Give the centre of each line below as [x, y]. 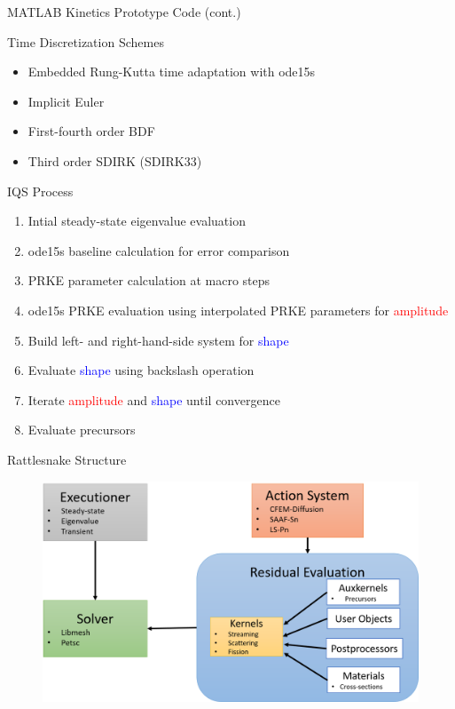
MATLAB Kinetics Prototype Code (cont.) [124, 12]
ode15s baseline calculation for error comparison [159, 250]
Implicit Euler [66, 101]
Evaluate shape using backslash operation [141, 370]
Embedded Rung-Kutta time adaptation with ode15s [172, 72]
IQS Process [40, 191]
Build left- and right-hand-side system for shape [158, 340]
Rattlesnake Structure [67, 459]
